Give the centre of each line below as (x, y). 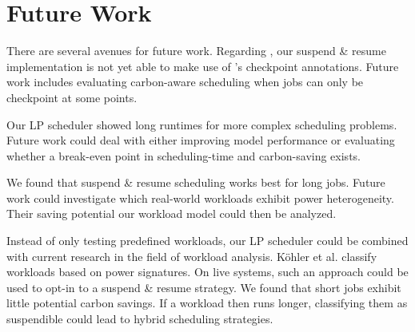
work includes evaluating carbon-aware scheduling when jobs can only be (185, 82)
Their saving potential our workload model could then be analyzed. (172, 213)
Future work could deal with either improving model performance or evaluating (201, 140)
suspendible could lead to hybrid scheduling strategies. (140, 319)
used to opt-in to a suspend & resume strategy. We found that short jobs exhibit (204, 287)
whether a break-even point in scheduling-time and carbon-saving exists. (184, 155)
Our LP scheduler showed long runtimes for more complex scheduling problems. (202, 124)
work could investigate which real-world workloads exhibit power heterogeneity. (200, 198)
